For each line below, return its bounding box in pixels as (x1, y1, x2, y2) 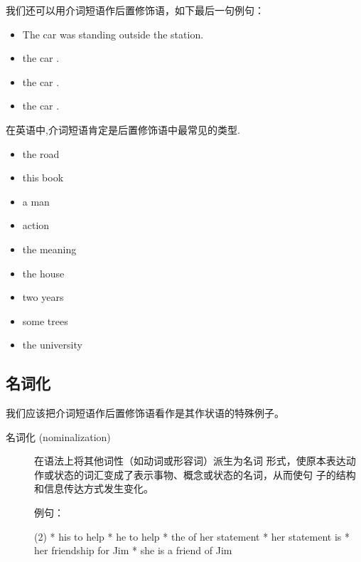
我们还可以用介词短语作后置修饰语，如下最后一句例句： (6, 3, 264, 17)
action (22, 218, 50, 233)
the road (22, 146, 60, 161)
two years (22, 290, 64, 304)
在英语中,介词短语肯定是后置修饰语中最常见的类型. (6, 122, 240, 137)
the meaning (22, 241, 77, 256)
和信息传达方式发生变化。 (34, 481, 153, 496)
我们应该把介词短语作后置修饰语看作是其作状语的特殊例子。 (6, 405, 284, 420)
